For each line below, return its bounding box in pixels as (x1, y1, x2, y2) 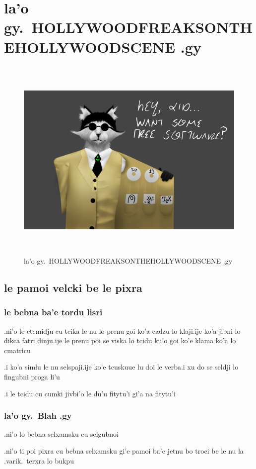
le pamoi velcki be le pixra (4, 280, 142, 295)
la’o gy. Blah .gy (4, 409, 72, 422)
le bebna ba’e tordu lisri (4, 306, 103, 318)
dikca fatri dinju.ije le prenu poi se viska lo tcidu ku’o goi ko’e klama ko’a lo (4, 335, 236, 346)
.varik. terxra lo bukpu (4, 455, 74, 466)
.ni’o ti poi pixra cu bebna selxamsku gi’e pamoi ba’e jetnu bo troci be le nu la (4, 446, 244, 456)
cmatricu (4, 345, 31, 355)
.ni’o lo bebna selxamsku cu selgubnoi (4, 429, 119, 439)
